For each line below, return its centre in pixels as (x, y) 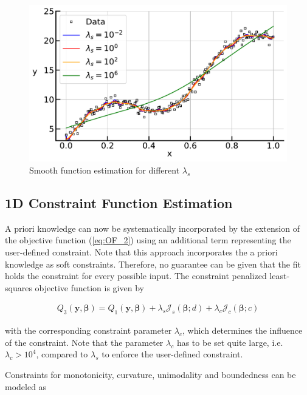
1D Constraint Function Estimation (119, 202)
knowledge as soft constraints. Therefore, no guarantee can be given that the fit (153, 264)
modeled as (26, 386)
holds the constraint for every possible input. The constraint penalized (136, 276)
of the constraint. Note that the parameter (84, 342)
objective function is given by (89, 287)
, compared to (62, 354)
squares (19, 287)
